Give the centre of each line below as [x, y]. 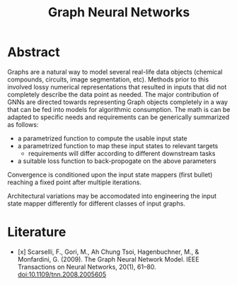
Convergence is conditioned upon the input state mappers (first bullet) [110, 174]
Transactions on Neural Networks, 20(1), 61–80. [87, 267]
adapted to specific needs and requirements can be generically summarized [118, 117]
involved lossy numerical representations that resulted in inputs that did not [117, 86]
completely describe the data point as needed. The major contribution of [113, 94]
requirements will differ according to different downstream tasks [122, 153]
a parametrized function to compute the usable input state [102, 138]
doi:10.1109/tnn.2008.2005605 [62, 274]
